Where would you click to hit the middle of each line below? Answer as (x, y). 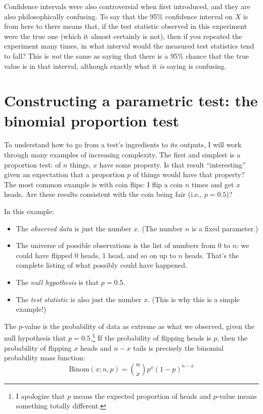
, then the (232, 338)
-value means (237, 396)
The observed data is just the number (74, 228)
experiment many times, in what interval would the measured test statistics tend (129, 46)
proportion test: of (33, 164)
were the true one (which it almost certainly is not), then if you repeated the (123, 36)
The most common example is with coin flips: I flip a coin (94, 184)
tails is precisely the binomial (179, 347)
